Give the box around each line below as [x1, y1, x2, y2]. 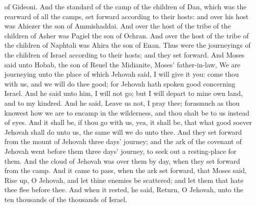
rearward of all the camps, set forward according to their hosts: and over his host [4, 11, 249, 21]
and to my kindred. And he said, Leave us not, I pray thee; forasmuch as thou [4, 97, 240, 108]
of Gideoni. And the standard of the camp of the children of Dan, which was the [4, 1, 247, 11]
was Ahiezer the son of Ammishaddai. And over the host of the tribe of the [4, 21, 231, 31]
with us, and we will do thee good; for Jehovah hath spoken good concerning [4, 78, 235, 88]
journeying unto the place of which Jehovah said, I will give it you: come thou [4, 69, 239, 79]
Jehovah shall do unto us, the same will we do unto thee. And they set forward [4, 126, 242, 137]
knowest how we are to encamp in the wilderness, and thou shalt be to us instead [4, 107, 250, 118]
